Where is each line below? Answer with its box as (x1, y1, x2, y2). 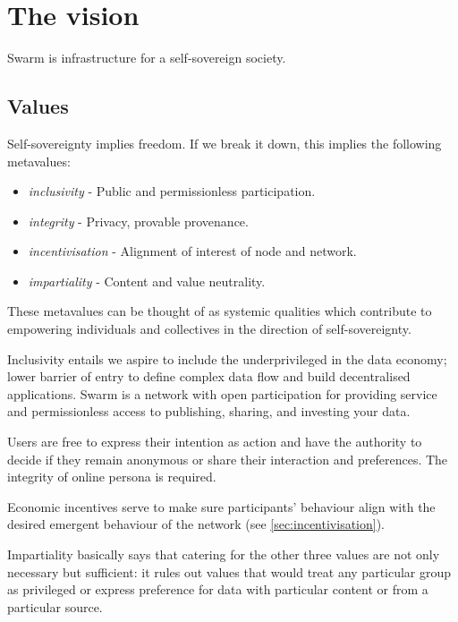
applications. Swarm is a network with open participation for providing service (7, 384, 437, 403)
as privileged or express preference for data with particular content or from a (7, 580, 428, 599)
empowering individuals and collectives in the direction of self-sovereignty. (7, 320, 411, 338)
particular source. (7, 597, 103, 616)
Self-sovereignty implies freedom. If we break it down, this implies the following (7, 133, 442, 152)
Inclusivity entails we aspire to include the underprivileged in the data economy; (7, 349, 447, 368)
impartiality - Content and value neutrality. (28, 271, 266, 290)
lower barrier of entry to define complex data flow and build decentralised (7, 367, 411, 386)
